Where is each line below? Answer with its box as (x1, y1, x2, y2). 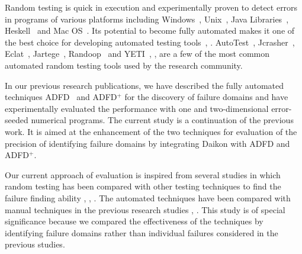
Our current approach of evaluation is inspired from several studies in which (5, 168, 281, 181)
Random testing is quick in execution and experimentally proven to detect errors (5, 1, 298, 13)
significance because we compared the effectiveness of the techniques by (5, 215, 264, 227)
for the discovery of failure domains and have (124, 91, 288, 103)
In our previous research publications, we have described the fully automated (5, 79, 284, 91)
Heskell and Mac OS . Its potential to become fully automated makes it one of (5, 24, 295, 37)
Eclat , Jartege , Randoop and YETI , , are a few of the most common (5, 47, 270, 60)
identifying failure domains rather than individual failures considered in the (5, 226, 278, 239)
